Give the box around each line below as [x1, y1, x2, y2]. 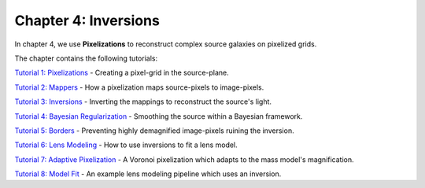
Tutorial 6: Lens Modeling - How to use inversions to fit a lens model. [14, 140, 238, 149]
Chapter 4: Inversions [14, 12, 161, 29]
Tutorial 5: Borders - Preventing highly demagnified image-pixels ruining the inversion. [14, 126, 294, 135]
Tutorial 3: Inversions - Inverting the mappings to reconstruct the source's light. [14, 97, 272, 106]
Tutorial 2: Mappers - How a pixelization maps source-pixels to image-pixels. [14, 83, 264, 92]
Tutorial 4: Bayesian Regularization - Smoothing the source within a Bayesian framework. [14, 111, 303, 121]
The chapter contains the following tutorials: [14, 53, 157, 63]
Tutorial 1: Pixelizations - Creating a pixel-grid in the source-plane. [14, 68, 230, 78]
